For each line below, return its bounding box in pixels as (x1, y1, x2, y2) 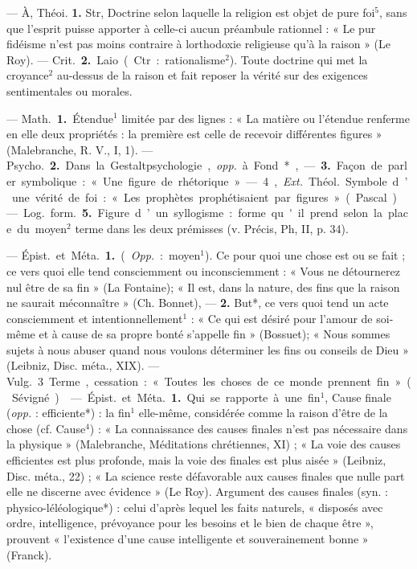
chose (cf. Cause (6, 420, 86, 436)
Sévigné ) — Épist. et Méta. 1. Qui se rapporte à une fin (11, 388, 321, 405)
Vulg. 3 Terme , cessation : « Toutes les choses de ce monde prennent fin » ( (6, 373, 411, 390)
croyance (6, 67, 49, 84)
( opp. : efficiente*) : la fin (6, 404, 131, 421)
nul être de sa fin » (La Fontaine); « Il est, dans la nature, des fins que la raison (6, 278, 400, 295)
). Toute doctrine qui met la (229, 51, 368, 68)
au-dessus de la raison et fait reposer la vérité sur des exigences (56, 67, 368, 84)
